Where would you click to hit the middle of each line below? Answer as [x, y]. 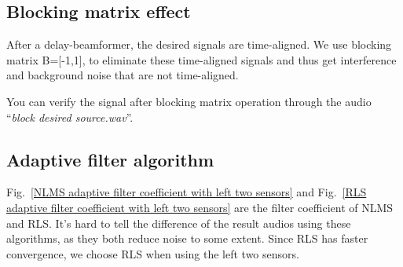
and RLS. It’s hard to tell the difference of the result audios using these [179, 223]
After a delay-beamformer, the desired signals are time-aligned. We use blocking [199, 44]
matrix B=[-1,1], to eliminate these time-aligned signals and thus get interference [201, 59]
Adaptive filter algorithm [110, 159]
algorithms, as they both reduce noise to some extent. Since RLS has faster [187, 238]
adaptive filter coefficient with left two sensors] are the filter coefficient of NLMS [200, 207]
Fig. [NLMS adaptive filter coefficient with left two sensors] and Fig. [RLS [187, 192]
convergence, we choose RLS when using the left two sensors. [153, 253]
